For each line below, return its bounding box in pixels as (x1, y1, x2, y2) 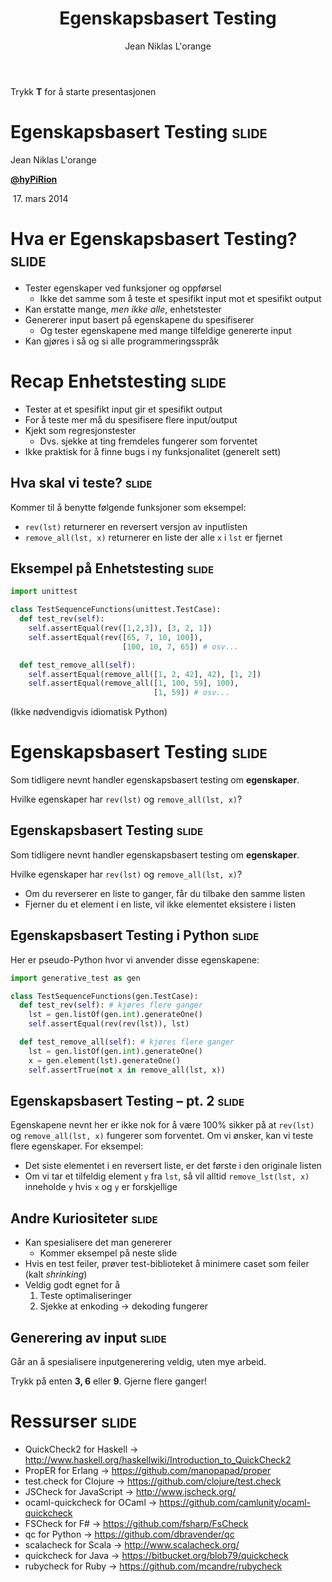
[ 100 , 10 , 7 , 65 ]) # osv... (121, 642, 240, 652)
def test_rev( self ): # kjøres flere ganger (19, 1000, 203, 1011)
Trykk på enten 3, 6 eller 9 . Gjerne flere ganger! (10, 1375, 207, 1387)
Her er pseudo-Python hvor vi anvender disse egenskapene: (10, 953, 260, 966)
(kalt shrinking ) (24, 1268, 88, 1281)
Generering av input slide (10, 1329, 167, 1346)
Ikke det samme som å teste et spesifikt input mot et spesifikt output (39, 292, 322, 304)
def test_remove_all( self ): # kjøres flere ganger (19, 1037, 235, 1047)
